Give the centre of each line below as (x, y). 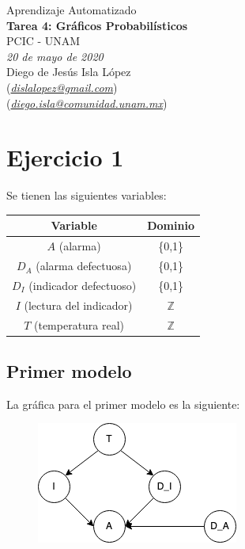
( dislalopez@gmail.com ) (62, 87)
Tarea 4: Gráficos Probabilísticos (97, 25)
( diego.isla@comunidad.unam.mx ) (87, 103)
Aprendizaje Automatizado (72, 10)
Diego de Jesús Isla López (69, 72)
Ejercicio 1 (65, 157)
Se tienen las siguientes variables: (87, 195)
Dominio (171, 225)
